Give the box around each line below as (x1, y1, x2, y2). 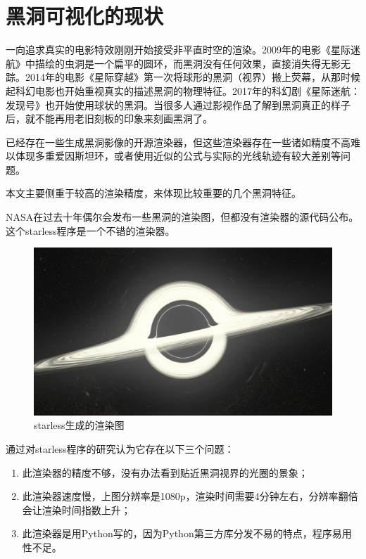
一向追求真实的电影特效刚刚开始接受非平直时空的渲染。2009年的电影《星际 (6, 42, 351, 57)
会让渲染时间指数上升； (22, 502, 131, 517)
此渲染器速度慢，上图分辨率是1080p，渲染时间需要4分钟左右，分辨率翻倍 (22, 489, 358, 503)
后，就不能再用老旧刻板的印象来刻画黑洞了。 (6, 111, 213, 126)
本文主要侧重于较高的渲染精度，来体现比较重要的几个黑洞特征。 (6, 186, 301, 200)
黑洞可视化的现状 (6, 1, 164, 30)
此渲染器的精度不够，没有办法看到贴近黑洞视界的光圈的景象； (22, 465, 308, 480)
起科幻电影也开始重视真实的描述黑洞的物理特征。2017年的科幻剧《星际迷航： (6, 83, 360, 98)
